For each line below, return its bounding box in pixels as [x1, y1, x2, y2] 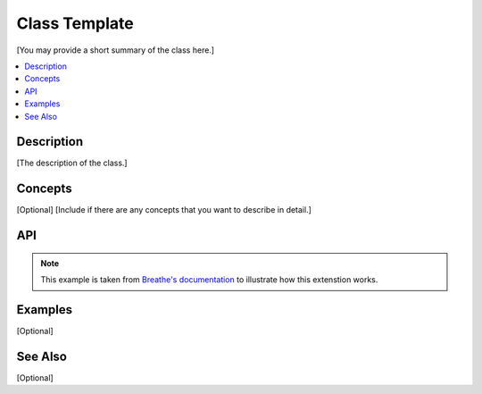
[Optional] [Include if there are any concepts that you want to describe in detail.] [16, 205, 312, 215]
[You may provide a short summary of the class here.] [16, 45, 214, 55]
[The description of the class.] [16, 157, 129, 169]
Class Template [16, 13, 134, 33]
